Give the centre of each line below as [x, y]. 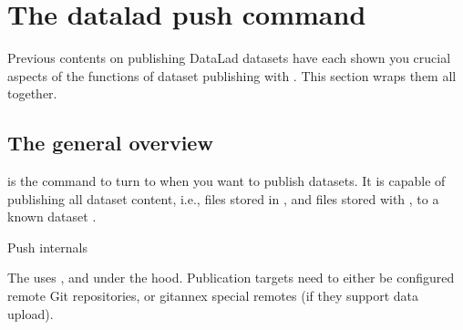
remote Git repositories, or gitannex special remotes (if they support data [213, 296]
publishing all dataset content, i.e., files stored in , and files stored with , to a [223, 198]
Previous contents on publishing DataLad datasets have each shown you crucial [229, 58]
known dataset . [52, 217]
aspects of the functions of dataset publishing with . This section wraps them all [232, 75]
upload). [31, 313]
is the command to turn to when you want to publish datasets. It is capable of [226, 181]
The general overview [110, 143]
